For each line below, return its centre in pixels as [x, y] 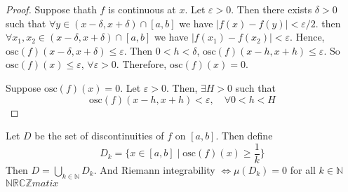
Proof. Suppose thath [51, 9]
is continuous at [142, 9]
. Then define [244, 136]
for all [303, 169]
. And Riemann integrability [154, 169]
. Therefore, [141, 64]
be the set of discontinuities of [99, 136]
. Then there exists [272, 9]
